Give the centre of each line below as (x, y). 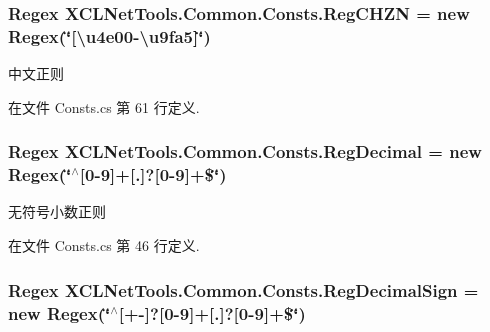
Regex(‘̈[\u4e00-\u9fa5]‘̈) (109, 35)
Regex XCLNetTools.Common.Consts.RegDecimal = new (245, 151)
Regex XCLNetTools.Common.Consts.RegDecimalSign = (243, 289)
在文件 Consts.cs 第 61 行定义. (104, 106)
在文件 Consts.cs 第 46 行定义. (104, 245)
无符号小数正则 (57, 211)
